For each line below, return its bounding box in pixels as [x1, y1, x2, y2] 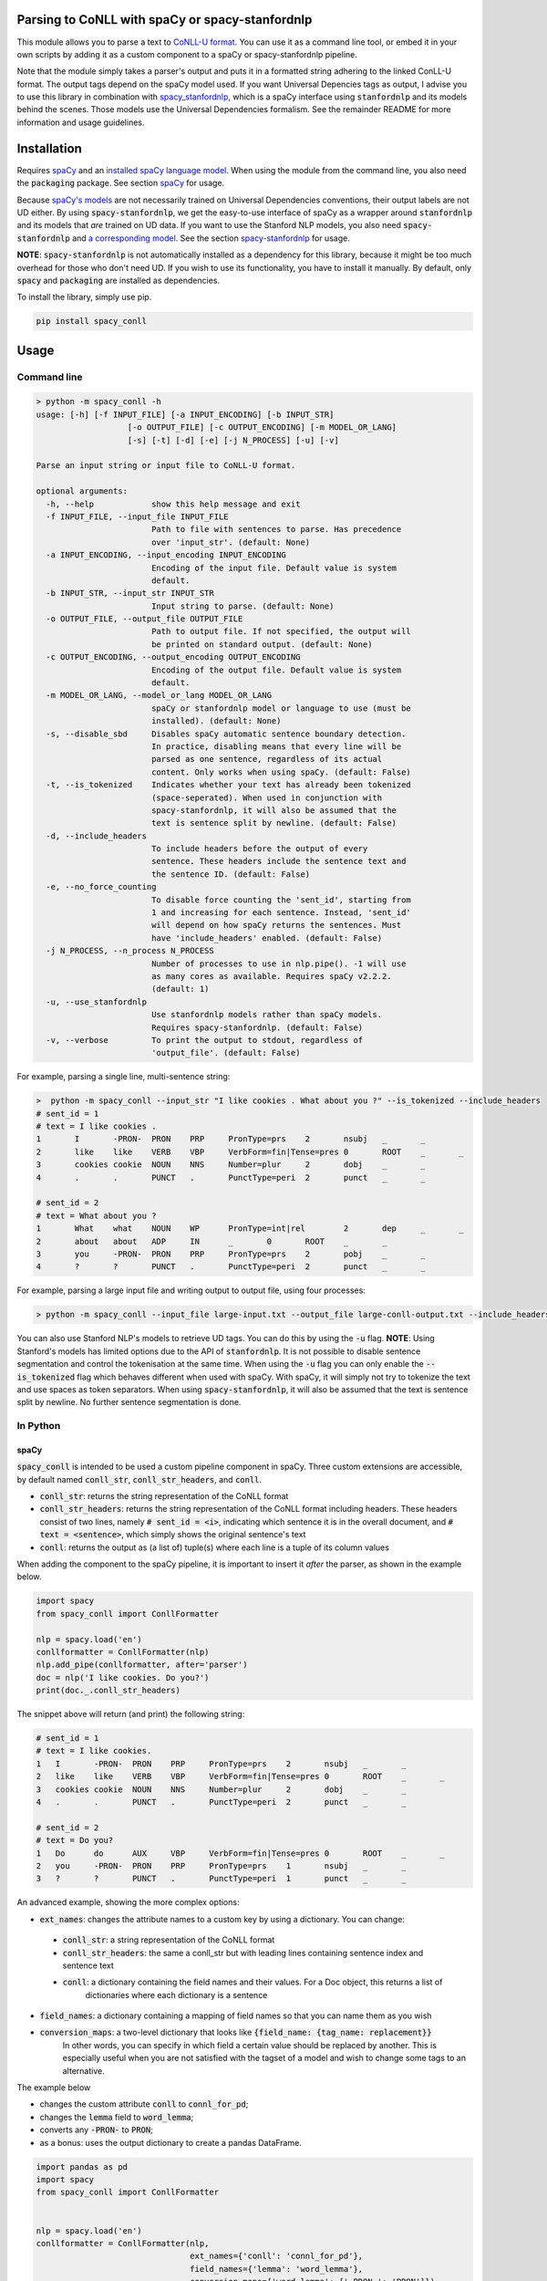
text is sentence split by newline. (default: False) [150, 818, 397, 828]
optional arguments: [36, 486, 128, 496]
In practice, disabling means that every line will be [150, 741, 402, 752]
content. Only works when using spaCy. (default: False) [150, 766, 412, 777]
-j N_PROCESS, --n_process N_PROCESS [46, 945, 214, 956]
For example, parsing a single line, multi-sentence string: [16, 1071, 231, 1082]
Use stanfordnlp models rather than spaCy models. [150, 1009, 383, 1020]
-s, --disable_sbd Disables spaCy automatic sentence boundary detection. [46, 728, 407, 739]
